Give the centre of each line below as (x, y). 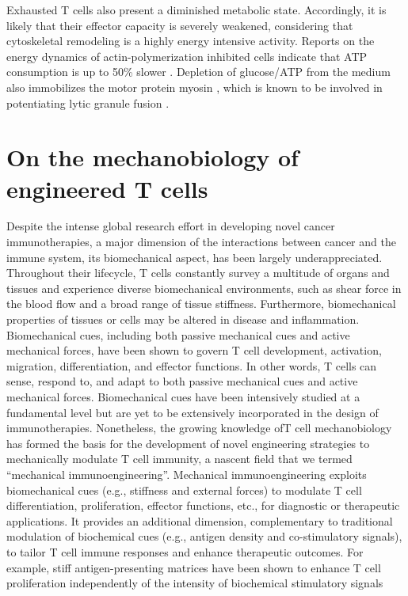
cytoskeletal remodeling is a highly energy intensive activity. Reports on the (191, 41)
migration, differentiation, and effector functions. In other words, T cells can (192, 365)
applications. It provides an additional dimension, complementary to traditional (200, 520)
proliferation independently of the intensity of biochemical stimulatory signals (195, 583)
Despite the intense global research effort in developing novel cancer (171, 226)
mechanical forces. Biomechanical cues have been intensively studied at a (183, 397)
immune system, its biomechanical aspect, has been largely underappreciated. (194, 257)
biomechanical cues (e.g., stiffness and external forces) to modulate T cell (184, 490)
